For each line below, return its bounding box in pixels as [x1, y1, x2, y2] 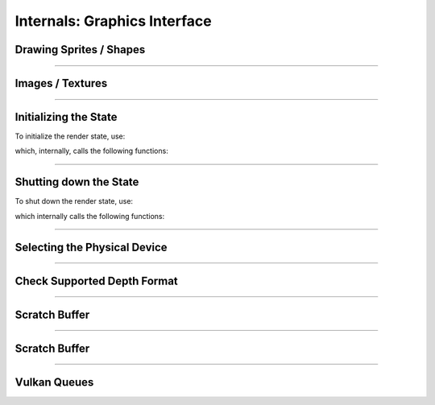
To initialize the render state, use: [14, 131, 126, 141]
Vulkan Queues [14, 375, 94, 389]
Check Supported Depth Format [14, 274, 179, 287]
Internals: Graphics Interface [14, 12, 213, 30]
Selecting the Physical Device [14, 240, 168, 254]
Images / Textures [14, 76, 108, 90]
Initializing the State [14, 110, 118, 124]
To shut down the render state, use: [14, 196, 133, 206]
